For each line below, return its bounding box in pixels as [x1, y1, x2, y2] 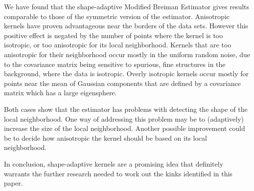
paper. [4, 178, 23, 188]
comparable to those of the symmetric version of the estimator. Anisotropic [4, 11, 230, 21]
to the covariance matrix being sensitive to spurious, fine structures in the [4, 59, 226, 69]
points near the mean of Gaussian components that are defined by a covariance [4, 78, 241, 88]
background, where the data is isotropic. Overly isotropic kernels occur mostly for [4, 68, 249, 79]
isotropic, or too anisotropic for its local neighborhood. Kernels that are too [4, 40, 231, 50]
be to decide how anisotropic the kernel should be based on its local [4, 132, 207, 143]
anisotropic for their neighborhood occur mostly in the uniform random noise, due [4, 49, 251, 59]
